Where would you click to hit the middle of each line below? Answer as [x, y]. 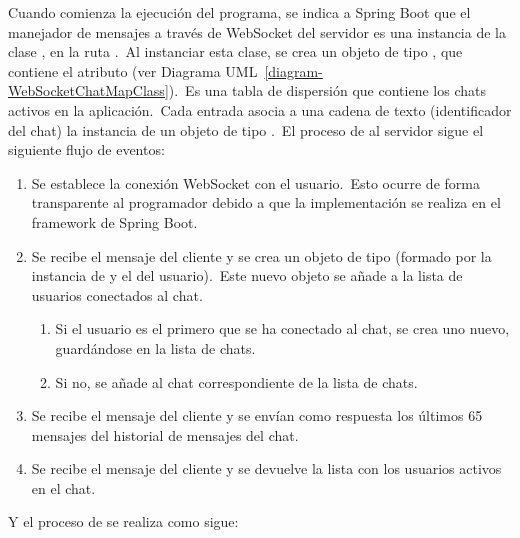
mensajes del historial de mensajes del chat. [165, 434]
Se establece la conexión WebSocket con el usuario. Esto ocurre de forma [255, 182]
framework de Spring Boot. [114, 221]
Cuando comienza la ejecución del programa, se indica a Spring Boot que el [239, 12]
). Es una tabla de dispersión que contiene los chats [327, 90]
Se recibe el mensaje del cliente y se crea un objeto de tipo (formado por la [261, 255]
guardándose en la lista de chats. [155, 347]
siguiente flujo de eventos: [86, 149]
